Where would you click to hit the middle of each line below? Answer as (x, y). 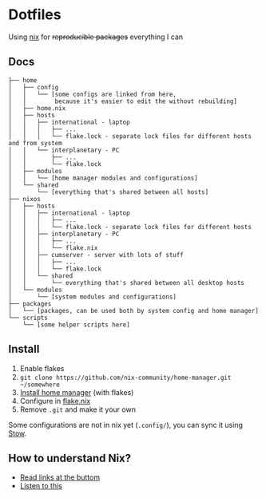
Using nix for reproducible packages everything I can (96, 37)
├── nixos (25, 199)
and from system (35, 143)
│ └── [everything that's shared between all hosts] (109, 192)
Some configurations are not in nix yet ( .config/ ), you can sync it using (126, 425)
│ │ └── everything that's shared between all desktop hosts (127, 283)
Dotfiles (35, 15)
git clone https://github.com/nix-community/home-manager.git (125, 377)
